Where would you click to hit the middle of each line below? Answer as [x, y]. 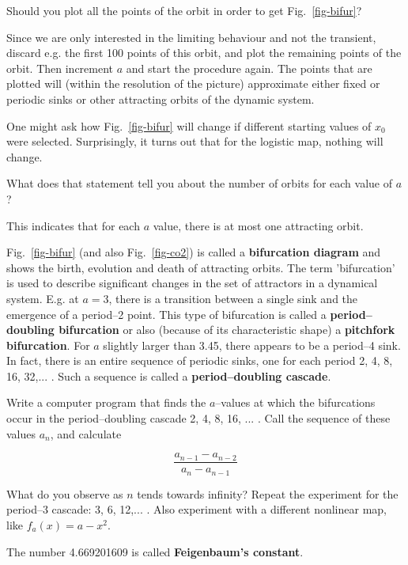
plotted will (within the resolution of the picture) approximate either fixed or [193, 83]
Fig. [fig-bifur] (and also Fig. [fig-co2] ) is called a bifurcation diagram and [194, 252]
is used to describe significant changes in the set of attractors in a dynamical [192, 283]
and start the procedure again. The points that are [249, 68]
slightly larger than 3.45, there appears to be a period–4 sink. [252, 345]
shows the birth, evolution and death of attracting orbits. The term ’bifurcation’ [201, 267]
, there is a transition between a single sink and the [233, 298]
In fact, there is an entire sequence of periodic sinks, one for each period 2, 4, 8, [200, 360]
